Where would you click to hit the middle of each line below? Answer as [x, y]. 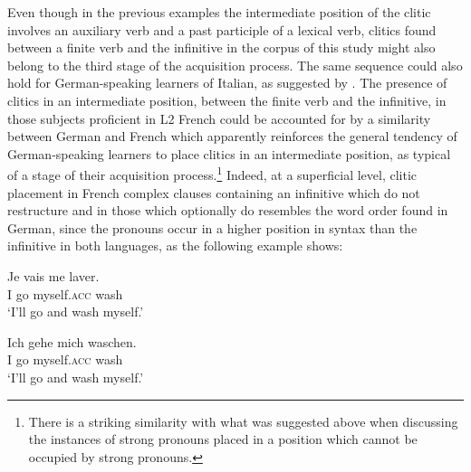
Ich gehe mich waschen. [72, 341]
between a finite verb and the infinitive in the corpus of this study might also [221, 47]
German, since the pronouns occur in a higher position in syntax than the [212, 227]
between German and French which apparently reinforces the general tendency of [232, 136]
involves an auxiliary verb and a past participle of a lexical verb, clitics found [222, 29]
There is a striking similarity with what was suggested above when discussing [243, 421]
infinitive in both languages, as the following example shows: [175, 245]
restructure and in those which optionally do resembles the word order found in [228, 210]
